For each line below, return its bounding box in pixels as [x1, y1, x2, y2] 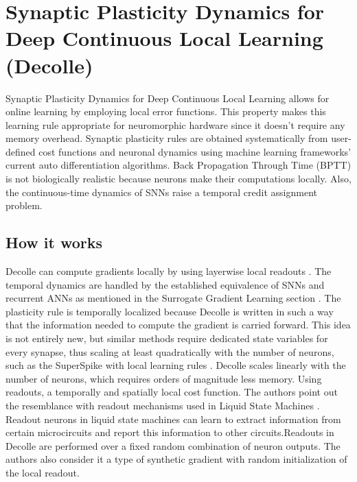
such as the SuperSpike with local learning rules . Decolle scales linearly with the [5, 358, 346, 372]
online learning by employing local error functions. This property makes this [5, 104, 326, 119]
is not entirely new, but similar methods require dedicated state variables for [5, 331, 328, 346]
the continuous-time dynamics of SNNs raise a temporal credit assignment [5, 184, 317, 199]
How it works [5, 232, 103, 253]
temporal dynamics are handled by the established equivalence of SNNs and [5, 277, 325, 291]
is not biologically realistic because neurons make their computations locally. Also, [5, 171, 352, 186]
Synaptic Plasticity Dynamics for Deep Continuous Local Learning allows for [5, 91, 330, 105]
